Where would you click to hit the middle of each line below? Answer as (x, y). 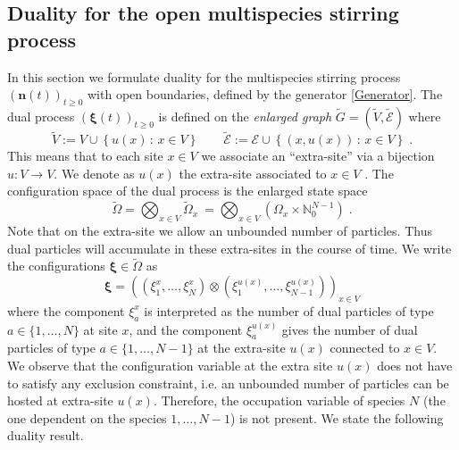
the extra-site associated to (253, 173)
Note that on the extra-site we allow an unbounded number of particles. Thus (220, 230)
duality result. (46, 435)
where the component (66, 310)
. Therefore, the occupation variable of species (279, 400)
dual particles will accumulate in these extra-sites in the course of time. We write (229, 248)
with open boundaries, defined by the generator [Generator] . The (265, 94)
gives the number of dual (350, 329)
